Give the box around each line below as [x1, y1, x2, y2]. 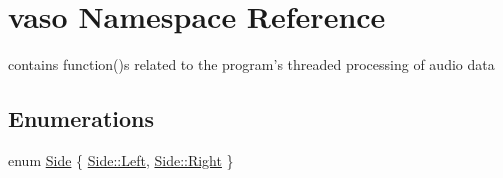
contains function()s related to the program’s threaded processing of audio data [8, 54, 495, 75]
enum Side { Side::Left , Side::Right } [8, 149, 234, 170]
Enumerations [8, 103, 155, 134]
